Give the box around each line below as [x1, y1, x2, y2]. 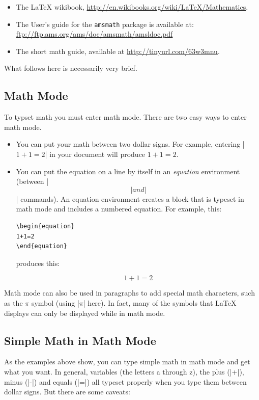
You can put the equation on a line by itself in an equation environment [16, 166, 240, 176]
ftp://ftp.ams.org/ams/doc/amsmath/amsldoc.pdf [16, 29, 173, 39]
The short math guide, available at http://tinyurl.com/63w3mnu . [16, 45, 220, 56]
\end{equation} [16, 243, 68, 250]
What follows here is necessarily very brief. [4, 63, 137, 73]
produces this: [16, 257, 60, 268]
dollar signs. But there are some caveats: [4, 386, 130, 397]
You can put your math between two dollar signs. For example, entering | [16, 139, 245, 149]
